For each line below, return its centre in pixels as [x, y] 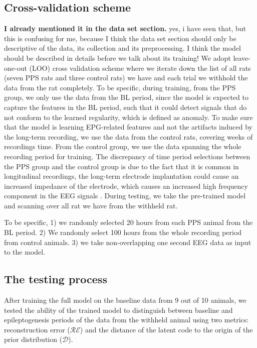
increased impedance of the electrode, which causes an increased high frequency [126, 186]
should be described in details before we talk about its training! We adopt [117, 57]
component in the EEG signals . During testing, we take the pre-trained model [125, 196]
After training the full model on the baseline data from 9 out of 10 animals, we [125, 300]
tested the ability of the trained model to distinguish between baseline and [118, 310]
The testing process [56, 279]
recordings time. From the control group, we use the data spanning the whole [123, 146]
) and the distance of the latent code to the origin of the [166, 329]
